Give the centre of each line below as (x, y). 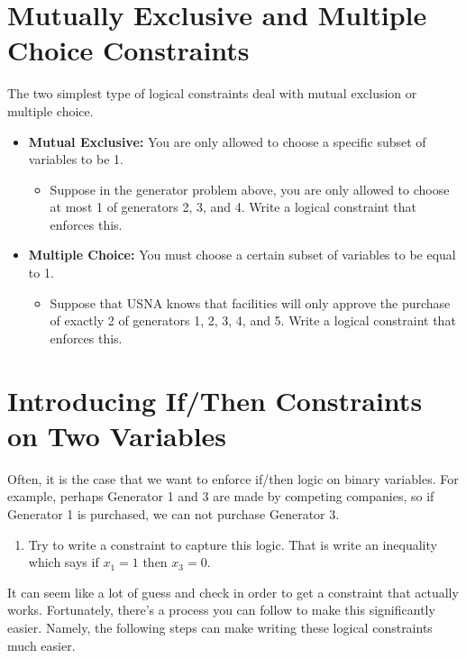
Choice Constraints (128, 50)
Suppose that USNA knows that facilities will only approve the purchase (250, 302)
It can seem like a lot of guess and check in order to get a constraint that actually (233, 592)
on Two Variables (117, 435)
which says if (64, 562)
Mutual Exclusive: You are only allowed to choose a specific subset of (227, 141)
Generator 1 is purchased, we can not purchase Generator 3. (174, 513)
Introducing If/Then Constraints (215, 400)
